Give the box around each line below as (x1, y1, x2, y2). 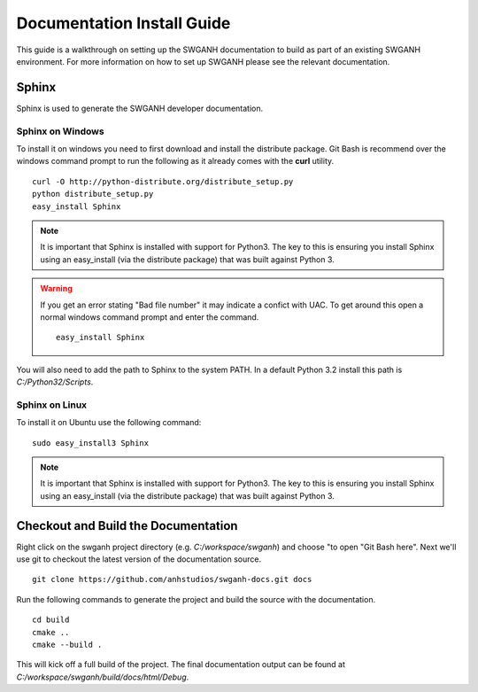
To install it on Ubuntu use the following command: (16, 417, 202, 428)
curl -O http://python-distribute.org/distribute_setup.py (32, 176, 294, 186)
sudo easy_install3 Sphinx (32, 438, 150, 447)
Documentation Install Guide (16, 13, 231, 33)
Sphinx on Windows (16, 125, 105, 137)
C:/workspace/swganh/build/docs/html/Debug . (16, 672, 189, 682)
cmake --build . (32, 640, 103, 650)
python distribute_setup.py (32, 189, 154, 199)
